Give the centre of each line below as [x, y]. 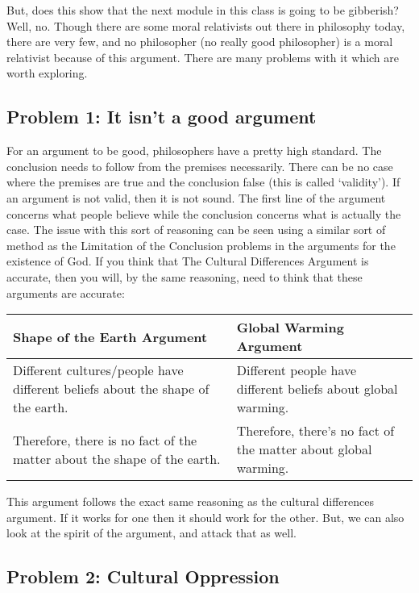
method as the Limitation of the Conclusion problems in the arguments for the [201, 245]
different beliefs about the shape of [111, 389]
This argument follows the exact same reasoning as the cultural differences [190, 501]
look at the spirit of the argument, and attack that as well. [151, 533]
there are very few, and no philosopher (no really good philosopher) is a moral [200, 42]
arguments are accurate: [66, 292]
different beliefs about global [317, 389]
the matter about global [304, 449]
